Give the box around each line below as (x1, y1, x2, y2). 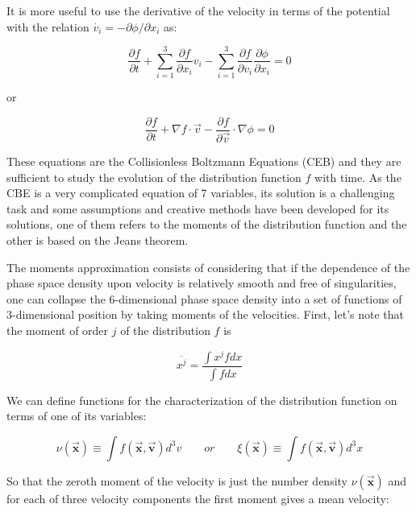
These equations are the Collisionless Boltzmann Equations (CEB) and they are (6, 153, 401, 170)
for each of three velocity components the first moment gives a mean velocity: (6, 489, 389, 506)
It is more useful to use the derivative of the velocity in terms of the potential (6, 2, 390, 19)
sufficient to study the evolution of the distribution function (6, 168, 302, 185)
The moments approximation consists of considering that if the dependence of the (6, 258, 410, 275)
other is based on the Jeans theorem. (6, 232, 189, 248)
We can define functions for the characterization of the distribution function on (6, 391, 397, 408)
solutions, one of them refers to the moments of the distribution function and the (6, 216, 407, 233)
